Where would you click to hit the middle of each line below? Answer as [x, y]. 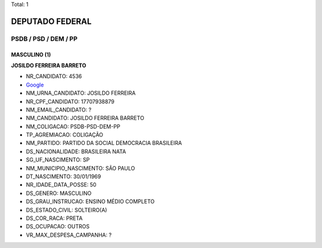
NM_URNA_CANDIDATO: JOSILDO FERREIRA [81, 93]
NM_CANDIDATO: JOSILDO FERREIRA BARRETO [85, 118]
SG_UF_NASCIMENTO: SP [58, 160]
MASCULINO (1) [31, 54]
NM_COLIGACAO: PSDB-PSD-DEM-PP [73, 126]
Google [35, 85]
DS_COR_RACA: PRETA [54, 218]
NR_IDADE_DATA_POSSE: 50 [61, 185]
